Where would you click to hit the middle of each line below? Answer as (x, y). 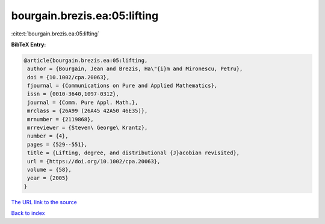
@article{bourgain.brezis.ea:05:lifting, (86, 60)
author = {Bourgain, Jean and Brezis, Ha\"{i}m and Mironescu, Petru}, (135, 69)
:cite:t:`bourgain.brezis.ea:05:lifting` (55, 34)
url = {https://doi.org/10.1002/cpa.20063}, (94, 161)
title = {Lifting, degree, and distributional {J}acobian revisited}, (134, 153)
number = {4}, (48, 136)
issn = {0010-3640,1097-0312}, (73, 94)
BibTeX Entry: (29, 44)
